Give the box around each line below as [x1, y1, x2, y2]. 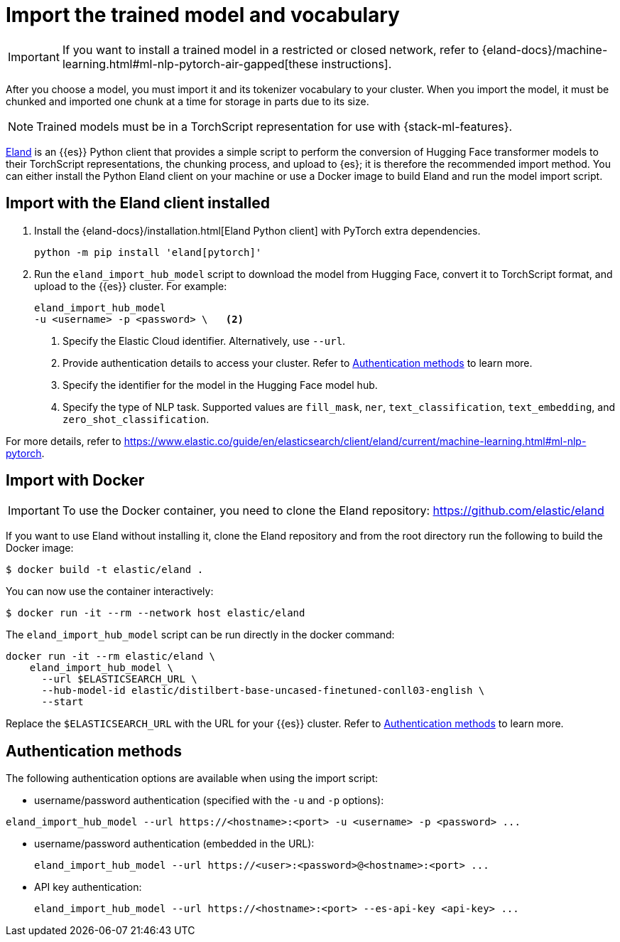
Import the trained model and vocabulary [6, 3, 400, 27]
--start [41, 696, 84, 708]
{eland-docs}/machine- [482, 42, 608, 57]
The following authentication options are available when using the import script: [6, 772, 378, 785]
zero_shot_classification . [62, 412, 210, 425]
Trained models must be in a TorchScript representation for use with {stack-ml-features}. [36, 119, 513, 134]
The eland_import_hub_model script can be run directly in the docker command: [6, 628, 395, 641]
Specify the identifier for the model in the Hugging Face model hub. [62, 378, 378, 391]
